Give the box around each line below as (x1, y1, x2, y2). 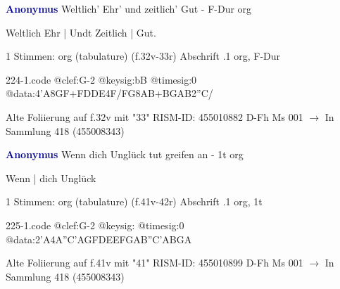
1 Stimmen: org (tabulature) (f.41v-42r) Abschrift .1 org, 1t (6, 194, 263, 209)
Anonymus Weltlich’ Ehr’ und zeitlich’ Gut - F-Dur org (6, 1, 252, 15)
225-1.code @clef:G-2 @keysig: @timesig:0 (6, 217, 184, 232)
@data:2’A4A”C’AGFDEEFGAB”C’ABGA (6, 231, 192, 246)
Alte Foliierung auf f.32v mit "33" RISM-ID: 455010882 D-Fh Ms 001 (6, 109, 303, 124)
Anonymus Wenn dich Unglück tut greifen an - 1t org (6, 147, 244, 162)
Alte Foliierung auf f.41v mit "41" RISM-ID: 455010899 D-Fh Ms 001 (6, 255, 303, 270)
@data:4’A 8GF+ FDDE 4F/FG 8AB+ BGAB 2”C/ (6, 86, 213, 101)
